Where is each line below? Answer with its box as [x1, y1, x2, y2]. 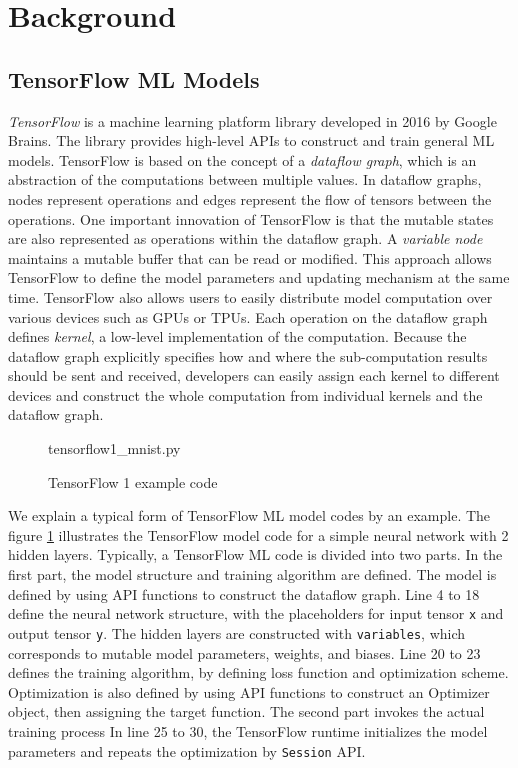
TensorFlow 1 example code [48, 471, 218, 492]
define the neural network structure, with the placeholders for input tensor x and [8, 603, 504, 624]
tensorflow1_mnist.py [48, 438, 181, 459]
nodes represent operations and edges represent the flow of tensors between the [8, 188, 492, 209]
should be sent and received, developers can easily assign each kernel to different [8, 365, 500, 386]
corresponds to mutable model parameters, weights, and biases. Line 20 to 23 [8, 642, 481, 663]
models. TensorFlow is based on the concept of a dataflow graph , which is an [8, 149, 477, 170]
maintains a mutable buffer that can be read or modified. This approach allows [8, 247, 492, 268]
